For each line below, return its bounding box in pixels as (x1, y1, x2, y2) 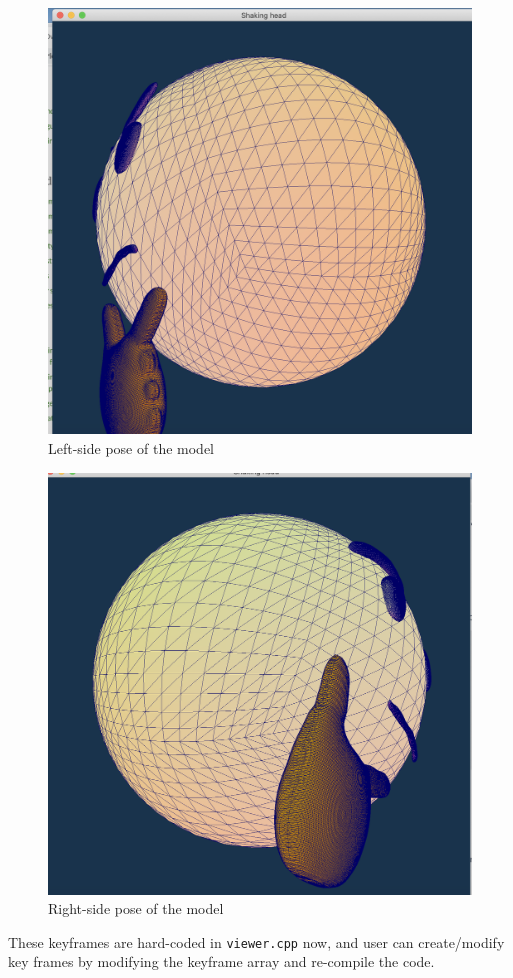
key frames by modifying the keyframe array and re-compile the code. (8, 951, 435, 972)
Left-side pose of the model (48, 438, 214, 459)
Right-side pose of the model (48, 898, 224, 919)
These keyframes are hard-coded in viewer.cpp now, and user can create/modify (8, 931, 505, 952)
